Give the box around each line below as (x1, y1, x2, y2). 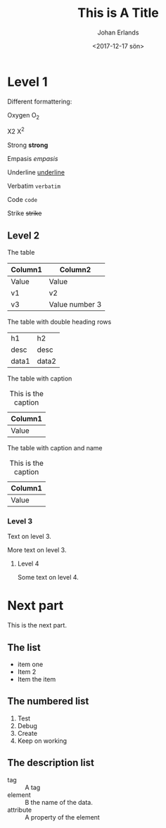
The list (7, 642, 41, 654)
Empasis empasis (7, 155, 58, 163)
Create (17, 729, 37, 737)
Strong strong (7, 141, 49, 149)
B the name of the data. (25, 798, 93, 806)
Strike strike (7, 209, 42, 217)
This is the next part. (7, 621, 67, 630)
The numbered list (7, 695, 89, 708)
